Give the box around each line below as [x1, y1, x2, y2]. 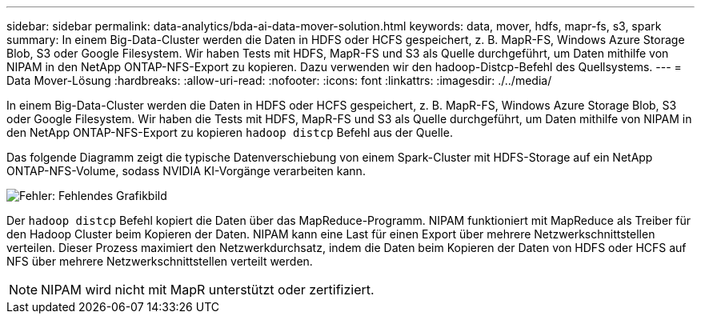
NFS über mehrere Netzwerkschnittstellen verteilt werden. [6, 254, 313, 268]
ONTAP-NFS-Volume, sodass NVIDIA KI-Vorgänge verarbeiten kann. [6, 164, 366, 178]
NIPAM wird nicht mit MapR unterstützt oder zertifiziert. [41, 282, 375, 298]
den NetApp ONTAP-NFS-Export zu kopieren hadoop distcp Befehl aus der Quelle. [6, 126, 453, 139]
